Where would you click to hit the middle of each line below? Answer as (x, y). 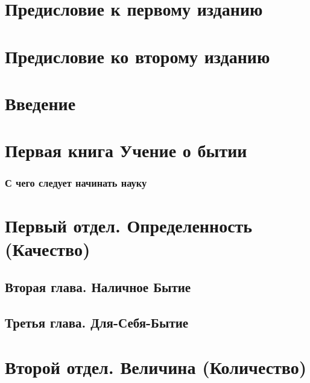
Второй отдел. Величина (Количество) (156, 366)
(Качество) (48, 248)
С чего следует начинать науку (76, 183)
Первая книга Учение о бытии (126, 150)
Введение (40, 103)
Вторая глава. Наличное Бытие (98, 287)
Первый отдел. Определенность (129, 225)
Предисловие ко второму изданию (138, 56)
